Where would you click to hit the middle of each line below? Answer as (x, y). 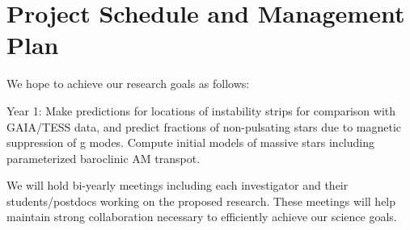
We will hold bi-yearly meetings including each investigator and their (178, 185)
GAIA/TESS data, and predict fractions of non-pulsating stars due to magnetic (204, 126)
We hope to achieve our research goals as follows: (128, 84)
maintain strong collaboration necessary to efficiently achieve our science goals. (202, 217)
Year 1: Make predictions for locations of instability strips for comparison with (201, 110)
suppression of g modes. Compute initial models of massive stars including (190, 142)
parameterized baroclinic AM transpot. (104, 158)
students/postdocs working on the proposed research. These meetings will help (201, 201)
